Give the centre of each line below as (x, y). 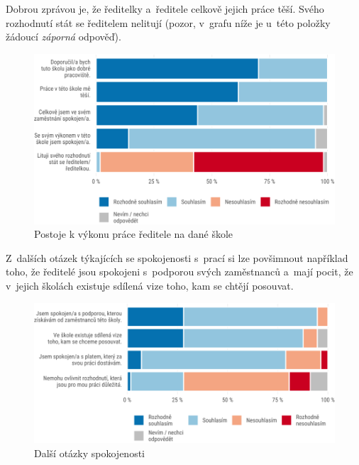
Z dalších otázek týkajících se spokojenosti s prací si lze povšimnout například (177, 257)
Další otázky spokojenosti (89, 453)
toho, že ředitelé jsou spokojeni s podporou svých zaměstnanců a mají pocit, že (179, 272)
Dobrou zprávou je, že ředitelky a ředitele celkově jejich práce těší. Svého (165, 9)
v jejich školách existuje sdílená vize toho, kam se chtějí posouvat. (150, 286)
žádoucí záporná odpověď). (63, 37)
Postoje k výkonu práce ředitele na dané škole (134, 234)
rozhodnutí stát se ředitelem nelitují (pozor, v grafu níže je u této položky (168, 22)
